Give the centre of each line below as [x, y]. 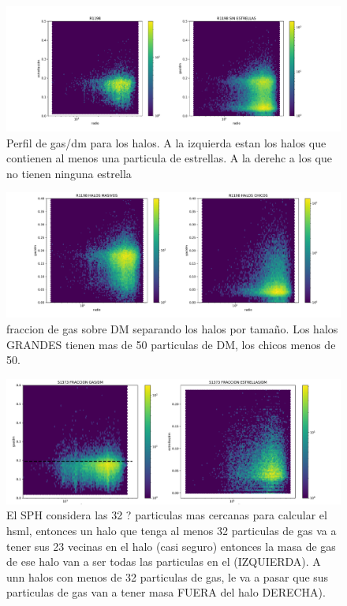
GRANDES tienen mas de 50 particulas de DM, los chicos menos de [171, 344]
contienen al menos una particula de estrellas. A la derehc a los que [169, 158]
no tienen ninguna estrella [69, 173]
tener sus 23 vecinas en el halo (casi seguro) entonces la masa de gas [171, 546]
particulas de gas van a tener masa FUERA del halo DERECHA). [166, 592]
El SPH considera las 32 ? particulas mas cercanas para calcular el [167, 515]
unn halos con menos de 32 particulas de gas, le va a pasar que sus [168, 576]
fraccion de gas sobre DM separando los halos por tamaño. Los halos [172, 328]
